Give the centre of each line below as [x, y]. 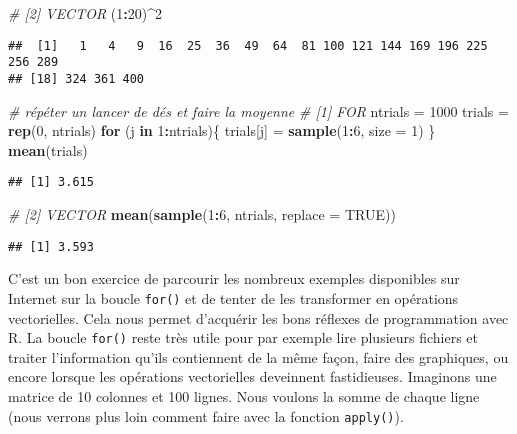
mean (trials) [48, 149]
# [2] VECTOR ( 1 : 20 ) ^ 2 [85, 13]
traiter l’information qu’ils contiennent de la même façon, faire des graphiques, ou [258, 356]
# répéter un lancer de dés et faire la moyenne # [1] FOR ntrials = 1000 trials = [258, 110]
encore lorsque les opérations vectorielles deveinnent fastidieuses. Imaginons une [252, 376]
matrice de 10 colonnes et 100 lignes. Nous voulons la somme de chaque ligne [244, 395]
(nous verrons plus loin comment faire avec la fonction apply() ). [206, 415]
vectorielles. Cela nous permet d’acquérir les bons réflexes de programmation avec [258, 317]
